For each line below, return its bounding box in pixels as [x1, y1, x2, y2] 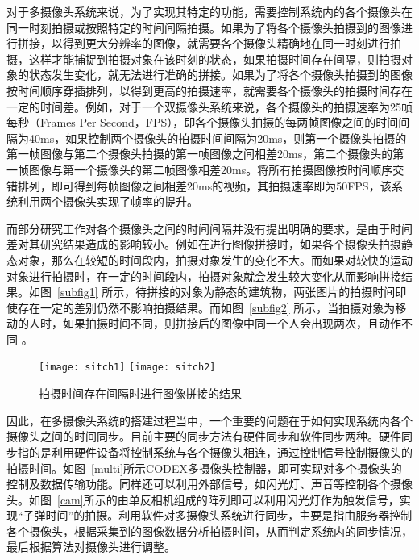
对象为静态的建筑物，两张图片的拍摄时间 [180, 283, 396, 300]
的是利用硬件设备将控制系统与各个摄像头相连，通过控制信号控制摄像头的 [28, 443, 413, 460]
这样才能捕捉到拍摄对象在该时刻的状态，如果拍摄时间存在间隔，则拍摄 [28, 50, 401, 67]
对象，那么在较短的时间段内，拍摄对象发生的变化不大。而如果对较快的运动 [17, 251, 413, 268]
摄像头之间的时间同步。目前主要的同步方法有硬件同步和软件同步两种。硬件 [6, 428, 401, 445]
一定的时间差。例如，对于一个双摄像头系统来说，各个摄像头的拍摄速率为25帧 [6, 98, 413, 115]
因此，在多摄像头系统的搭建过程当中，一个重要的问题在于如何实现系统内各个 [6, 412, 413, 428]
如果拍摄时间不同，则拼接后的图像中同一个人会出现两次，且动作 [62, 315, 401, 332]
